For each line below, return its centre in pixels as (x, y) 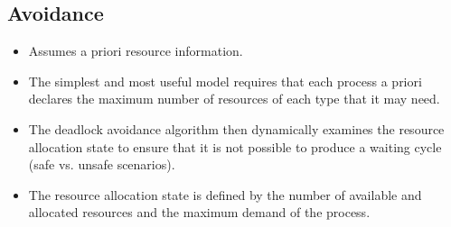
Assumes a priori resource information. (136, 51)
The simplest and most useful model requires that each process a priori (225, 81)
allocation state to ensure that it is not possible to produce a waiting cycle (235, 146)
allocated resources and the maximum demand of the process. (199, 212)
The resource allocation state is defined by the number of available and (225, 194)
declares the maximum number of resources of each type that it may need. (234, 99)
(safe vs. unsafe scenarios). (102, 164)
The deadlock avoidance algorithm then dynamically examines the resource (236, 128)
